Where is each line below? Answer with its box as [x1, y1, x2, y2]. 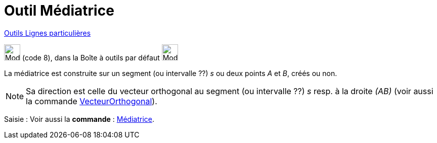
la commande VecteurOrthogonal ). [26, 96, 157, 106]
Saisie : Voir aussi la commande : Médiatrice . [4, 114, 155, 123]
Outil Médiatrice [4, 2, 114, 19]
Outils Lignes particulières [4, 28, 91, 37]
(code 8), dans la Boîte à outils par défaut [22, 53, 160, 62]
